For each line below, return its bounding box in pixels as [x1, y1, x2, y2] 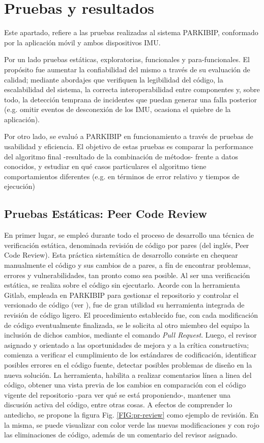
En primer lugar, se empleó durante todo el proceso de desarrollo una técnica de [4, 230, 254, 240]
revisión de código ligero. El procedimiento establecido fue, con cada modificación [4, 309, 258, 320]
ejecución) [4, 181, 36, 191]
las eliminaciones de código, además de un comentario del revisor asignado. [4, 429, 238, 440]
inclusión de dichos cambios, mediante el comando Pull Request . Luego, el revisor [4, 329, 257, 340]
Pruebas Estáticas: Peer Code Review [4, 206, 207, 222]
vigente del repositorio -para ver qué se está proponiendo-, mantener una [4, 389, 231, 400]
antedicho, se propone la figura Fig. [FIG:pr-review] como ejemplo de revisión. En [4, 409, 259, 420]
